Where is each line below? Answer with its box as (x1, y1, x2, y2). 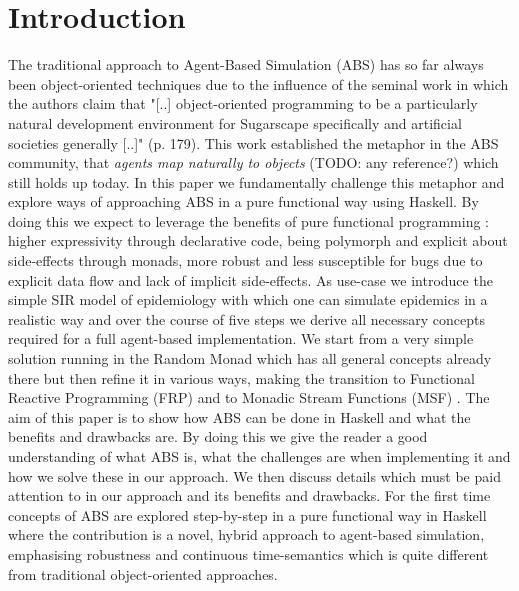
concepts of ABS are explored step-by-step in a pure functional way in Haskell (8, 504, 487, 525)
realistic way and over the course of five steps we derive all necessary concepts (8, 308, 486, 329)
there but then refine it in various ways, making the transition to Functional (8, 367, 475, 388)
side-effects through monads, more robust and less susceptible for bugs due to (8, 250, 483, 271)
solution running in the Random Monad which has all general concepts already (8, 348, 492, 369)
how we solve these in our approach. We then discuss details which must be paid (8, 465, 501, 486)
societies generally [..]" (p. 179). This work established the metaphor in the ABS (8, 132, 499, 153)
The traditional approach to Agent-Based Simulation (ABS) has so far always (8, 54, 484, 75)
